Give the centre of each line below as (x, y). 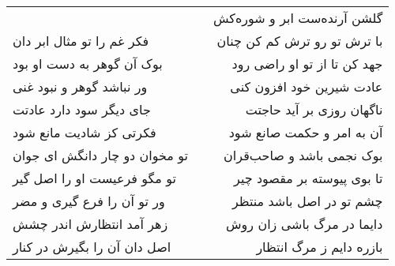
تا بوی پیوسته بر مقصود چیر (308, 178)
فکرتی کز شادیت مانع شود (85, 132)
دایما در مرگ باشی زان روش (305, 224)
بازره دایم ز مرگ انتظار (320, 247)
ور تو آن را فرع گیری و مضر (89, 201)
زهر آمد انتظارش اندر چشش (90, 224)
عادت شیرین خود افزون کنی (307, 86)
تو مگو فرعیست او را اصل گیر (94, 178)
